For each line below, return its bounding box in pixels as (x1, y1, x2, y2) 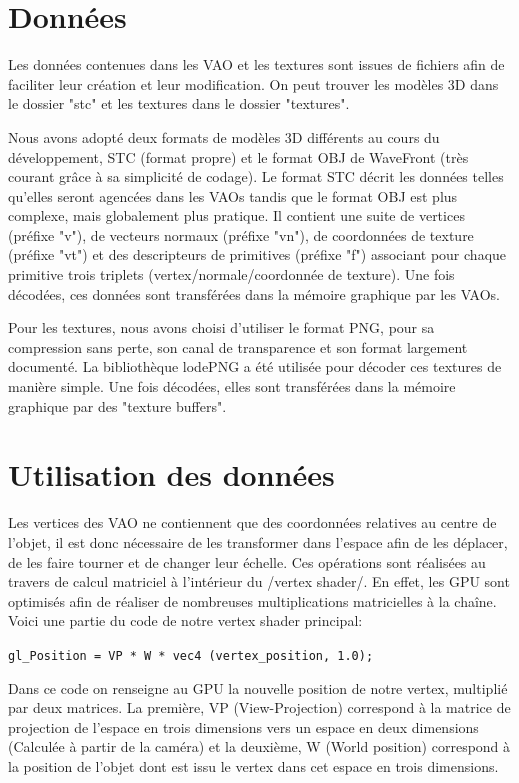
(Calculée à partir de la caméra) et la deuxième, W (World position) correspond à (8, 736, 511, 757)
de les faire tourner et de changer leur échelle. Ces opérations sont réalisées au (8, 551, 486, 572)
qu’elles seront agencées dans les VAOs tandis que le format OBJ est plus (8, 185, 458, 206)
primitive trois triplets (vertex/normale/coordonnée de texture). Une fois (8, 264, 455, 285)
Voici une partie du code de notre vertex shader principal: (8, 610, 363, 631)
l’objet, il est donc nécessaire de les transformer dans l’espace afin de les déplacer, (8, 531, 508, 552)
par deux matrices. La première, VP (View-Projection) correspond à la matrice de (8, 697, 511, 718)
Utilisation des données (8, 454, 335, 495)
